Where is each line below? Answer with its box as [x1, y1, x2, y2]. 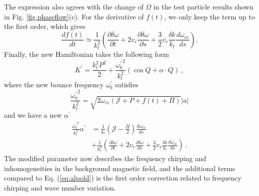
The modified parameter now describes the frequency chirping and [4, 153, 206, 164]
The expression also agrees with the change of [4, 1, 143, 11]
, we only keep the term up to [164, 11, 255, 21]
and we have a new [4, 110, 62, 120]
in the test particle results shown [153, 1, 254, 11]
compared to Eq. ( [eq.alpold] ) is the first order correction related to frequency [4, 173, 242, 183]
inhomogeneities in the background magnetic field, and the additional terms [4, 163, 235, 173]
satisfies [115, 79, 138, 90]
